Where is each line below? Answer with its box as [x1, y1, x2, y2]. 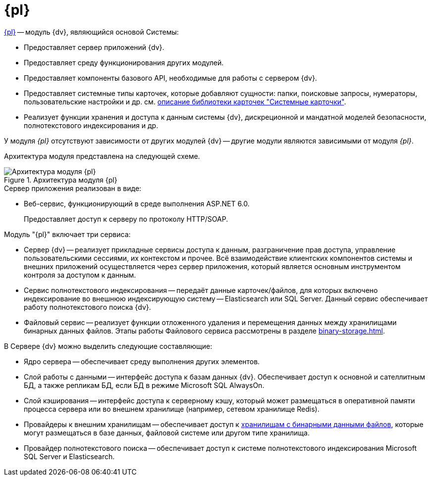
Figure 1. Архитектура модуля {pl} [4, 175, 117, 184]
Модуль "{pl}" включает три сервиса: [4, 230, 131, 239]
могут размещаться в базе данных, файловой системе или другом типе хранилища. [24, 428, 310, 437]
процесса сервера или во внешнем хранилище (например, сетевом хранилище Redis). [24, 404, 320, 413]
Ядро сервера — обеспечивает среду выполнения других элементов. [24, 357, 260, 366]
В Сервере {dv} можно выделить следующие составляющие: [4, 341, 213, 350]
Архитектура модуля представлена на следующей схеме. [4, 151, 200, 160]
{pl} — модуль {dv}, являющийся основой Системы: [4, 27, 179, 36]
